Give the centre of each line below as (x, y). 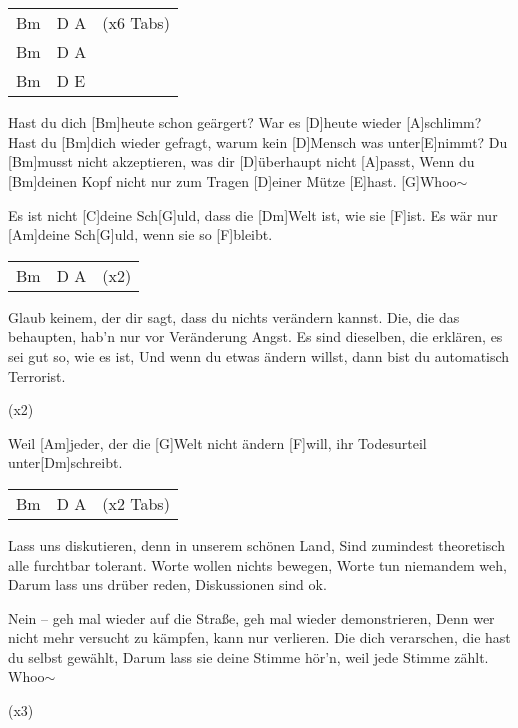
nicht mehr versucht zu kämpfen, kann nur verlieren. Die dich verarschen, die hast (259, 637)
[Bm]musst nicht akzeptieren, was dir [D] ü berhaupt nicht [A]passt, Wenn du (241, 161)
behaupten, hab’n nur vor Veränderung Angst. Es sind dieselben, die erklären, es (255, 336)
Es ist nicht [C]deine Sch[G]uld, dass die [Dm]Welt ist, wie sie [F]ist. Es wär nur (253, 214)
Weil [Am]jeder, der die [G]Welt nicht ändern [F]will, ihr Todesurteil (217, 442)
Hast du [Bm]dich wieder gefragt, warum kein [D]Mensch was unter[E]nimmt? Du (258, 141)
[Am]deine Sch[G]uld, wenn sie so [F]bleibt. (140, 234)
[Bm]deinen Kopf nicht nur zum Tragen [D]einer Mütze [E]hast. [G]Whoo (232, 180)
